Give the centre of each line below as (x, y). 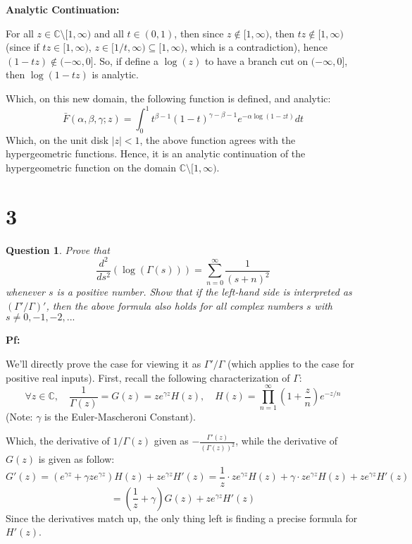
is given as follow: (76, 459)
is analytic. (115, 74)
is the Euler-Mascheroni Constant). (120, 417)
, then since (199, 33)
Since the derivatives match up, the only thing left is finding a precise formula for (182, 518)
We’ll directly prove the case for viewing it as (104, 364)
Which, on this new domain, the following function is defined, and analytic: (168, 98)
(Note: (19, 417)
